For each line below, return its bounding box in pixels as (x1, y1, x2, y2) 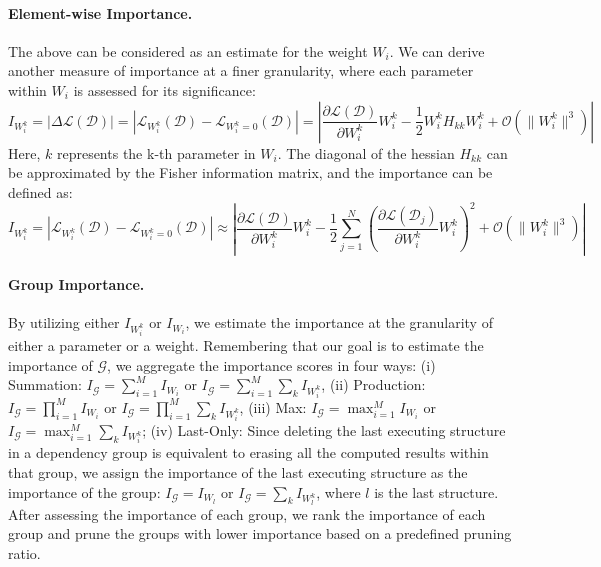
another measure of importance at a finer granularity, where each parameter (8, 60, 474, 81)
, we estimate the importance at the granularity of (185, 312, 493, 333)
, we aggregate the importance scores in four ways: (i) (107, 354, 436, 375)
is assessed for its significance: (73, 79, 256, 100)
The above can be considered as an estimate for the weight (8, 40, 368, 61)
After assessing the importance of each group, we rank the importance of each (8, 503, 486, 524)
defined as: (8, 181, 73, 202)
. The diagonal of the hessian (277, 142, 455, 163)
